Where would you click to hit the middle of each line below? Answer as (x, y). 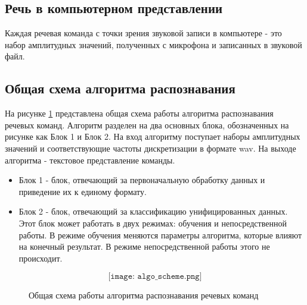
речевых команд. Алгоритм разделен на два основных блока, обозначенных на (147, 125)
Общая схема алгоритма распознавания (120, 88)
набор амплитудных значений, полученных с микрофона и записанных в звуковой (153, 44)
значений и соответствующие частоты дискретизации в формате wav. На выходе (151, 148)
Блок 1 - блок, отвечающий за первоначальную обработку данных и (142, 180)
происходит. (41, 258)
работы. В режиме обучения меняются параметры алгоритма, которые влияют (160, 235)
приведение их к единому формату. (83, 191)
